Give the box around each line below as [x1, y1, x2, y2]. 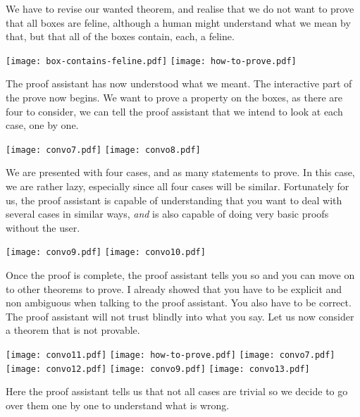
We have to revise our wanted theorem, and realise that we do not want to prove [6, 1, 354, 15]
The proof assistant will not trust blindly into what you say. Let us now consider [6, 309, 354, 323]
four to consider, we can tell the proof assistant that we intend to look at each [6, 104, 343, 118]
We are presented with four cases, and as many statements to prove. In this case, [6, 165, 355, 180]
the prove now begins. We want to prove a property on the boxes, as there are [6, 90, 342, 105]
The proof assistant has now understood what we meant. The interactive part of [6, 76, 352, 91]
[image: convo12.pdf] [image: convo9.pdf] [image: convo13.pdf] [6, 363, 310, 374]
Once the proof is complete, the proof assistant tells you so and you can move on [6, 268, 355, 282]
